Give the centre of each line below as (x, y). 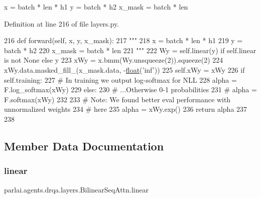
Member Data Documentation (84, 146)
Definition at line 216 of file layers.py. (61, 23)
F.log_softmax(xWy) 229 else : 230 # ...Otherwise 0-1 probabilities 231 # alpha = (130, 89)
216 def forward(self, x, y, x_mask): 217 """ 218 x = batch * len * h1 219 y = (123, 40)
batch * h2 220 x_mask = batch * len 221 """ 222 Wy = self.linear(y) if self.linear (130, 50)
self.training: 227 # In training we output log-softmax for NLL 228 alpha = (120, 79)
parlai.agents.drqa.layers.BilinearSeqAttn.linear (76, 189)
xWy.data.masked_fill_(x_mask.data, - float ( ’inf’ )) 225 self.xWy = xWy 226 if (124, 69)
